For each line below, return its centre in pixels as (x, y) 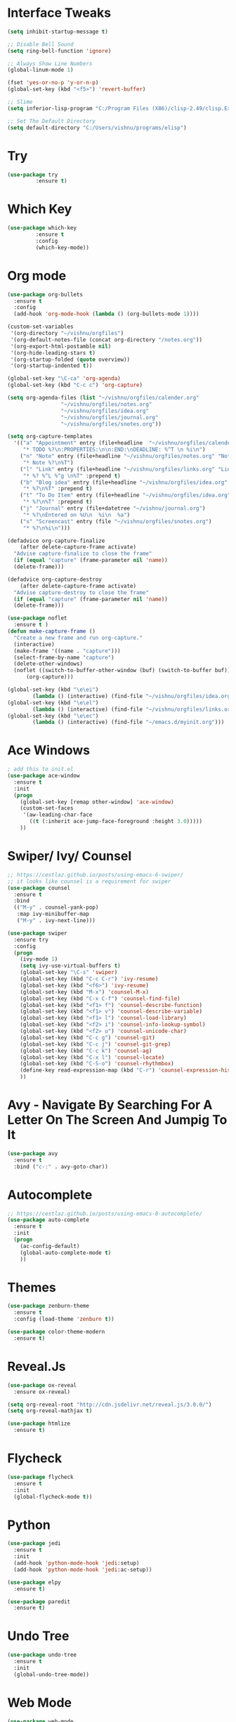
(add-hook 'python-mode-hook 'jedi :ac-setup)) (83, 1570)
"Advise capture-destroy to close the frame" (81, 592)
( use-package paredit (39, 1602)
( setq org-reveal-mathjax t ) (50, 1411)
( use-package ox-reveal (42, 1385)
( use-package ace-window (44, 776)
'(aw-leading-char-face (58, 815)
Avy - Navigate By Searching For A (110, 1105)
